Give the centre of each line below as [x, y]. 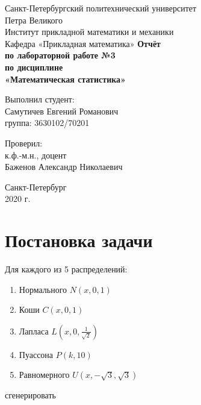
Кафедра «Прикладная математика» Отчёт [83, 43]
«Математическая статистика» [65, 79]
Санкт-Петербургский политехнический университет [101, 8]
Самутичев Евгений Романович [62, 111]
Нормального [43, 289]
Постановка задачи [79, 240]
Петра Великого [34, 20]
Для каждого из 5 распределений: [66, 269]
